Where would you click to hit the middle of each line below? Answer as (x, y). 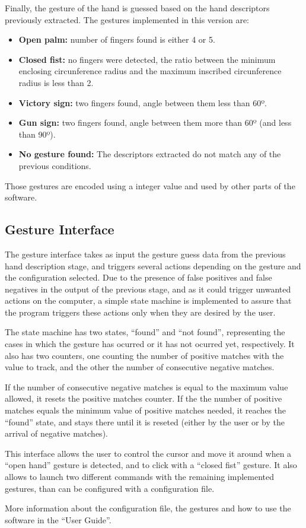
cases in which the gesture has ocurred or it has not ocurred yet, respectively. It (150, 344)
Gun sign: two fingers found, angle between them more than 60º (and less (155, 123)
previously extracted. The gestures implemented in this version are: (127, 19)
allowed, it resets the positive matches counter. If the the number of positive (144, 398)
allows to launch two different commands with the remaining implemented (140, 477)
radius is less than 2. (56, 82)
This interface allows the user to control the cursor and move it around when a (148, 453)
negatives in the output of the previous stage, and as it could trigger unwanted (148, 289)
